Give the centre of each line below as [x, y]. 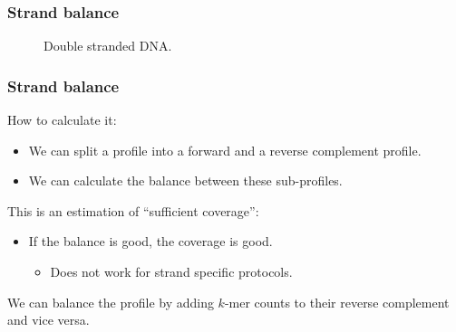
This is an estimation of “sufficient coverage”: [133, 210]
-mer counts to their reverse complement [337, 302]
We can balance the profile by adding [111, 302]
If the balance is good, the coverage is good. [150, 241]
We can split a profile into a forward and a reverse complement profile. [225, 150]
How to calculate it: [62, 120]
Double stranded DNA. [108, 46]
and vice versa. [49, 320]
